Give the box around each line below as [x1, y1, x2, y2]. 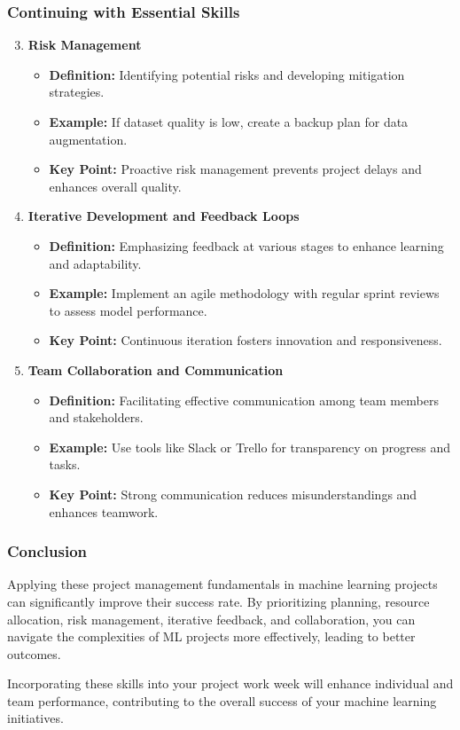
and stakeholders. [49, 408, 144, 427]
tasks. [49, 455, 81, 474]
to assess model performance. [49, 301, 207, 319]
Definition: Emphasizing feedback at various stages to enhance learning [49, 236, 444, 255]
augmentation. [49, 130, 128, 148]
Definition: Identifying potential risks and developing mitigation [49, 65, 405, 83]
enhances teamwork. [49, 502, 159, 521]
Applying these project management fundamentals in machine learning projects [7, 575, 438, 593]
